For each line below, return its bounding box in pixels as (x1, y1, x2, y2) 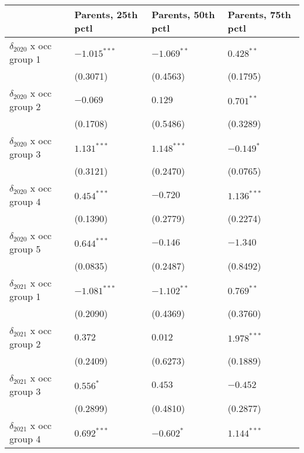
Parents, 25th (74, 8, 138, 21)
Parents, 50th (151, 8, 215, 21)
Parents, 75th (227, 8, 291, 21)
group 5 (9, 242, 41, 256)
